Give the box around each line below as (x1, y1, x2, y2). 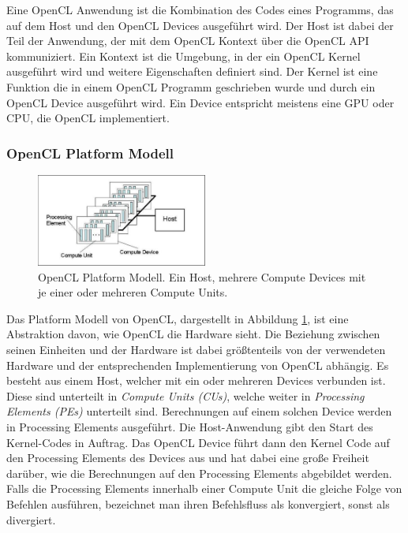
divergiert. (6, 511, 56, 527)
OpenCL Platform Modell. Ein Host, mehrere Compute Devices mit (38, 268, 366, 285)
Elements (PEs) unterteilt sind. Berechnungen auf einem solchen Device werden (6, 403, 392, 419)
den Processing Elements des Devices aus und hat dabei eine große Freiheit (6, 449, 369, 466)
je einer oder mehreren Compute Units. (38, 284, 228, 300)
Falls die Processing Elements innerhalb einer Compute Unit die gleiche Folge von (6, 480, 402, 497)
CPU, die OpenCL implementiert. (6, 110, 170, 126)
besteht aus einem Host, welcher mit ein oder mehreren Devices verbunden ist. (6, 372, 386, 389)
